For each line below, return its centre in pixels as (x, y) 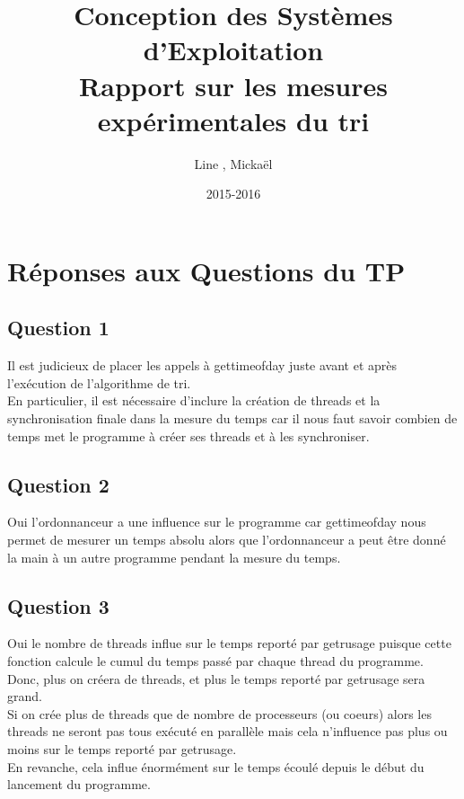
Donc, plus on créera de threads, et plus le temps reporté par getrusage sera (216, 678)
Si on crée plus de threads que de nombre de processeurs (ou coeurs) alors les (219, 713)
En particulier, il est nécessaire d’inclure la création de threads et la (194, 400)
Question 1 (58, 328)
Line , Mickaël (233, 163)
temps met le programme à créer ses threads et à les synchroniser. (188, 435)
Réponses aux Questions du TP (206, 270)
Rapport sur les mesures (233, 85)
